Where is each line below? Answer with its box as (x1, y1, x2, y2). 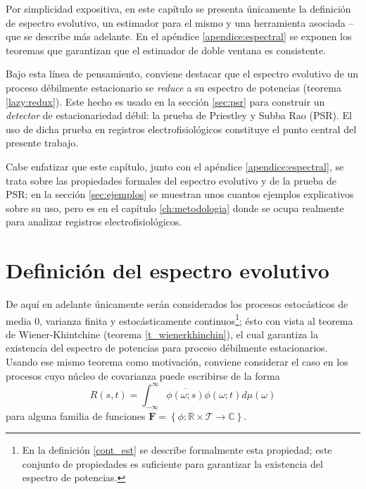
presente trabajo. (6, 135, 79, 150)
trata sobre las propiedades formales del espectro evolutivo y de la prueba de (6, 173, 336, 187)
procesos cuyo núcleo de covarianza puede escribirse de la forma (6, 368, 280, 383)
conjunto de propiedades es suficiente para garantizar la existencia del (22, 456, 323, 471)
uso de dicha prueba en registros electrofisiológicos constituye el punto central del (6, 121, 357, 136)
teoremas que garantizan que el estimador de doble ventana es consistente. (6, 42, 327, 57)
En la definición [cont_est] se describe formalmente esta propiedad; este (22, 442, 332, 457)
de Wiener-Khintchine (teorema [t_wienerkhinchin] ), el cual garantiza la (6, 326, 318, 341)
